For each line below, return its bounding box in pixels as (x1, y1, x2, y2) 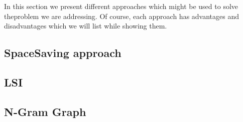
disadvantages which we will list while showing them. (4, 20, 167, 31)
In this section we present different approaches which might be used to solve (4, 1, 238, 11)
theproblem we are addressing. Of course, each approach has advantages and (4, 10, 239, 21)
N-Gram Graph (4, 103, 86, 119)
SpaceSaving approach (4, 45, 122, 60)
